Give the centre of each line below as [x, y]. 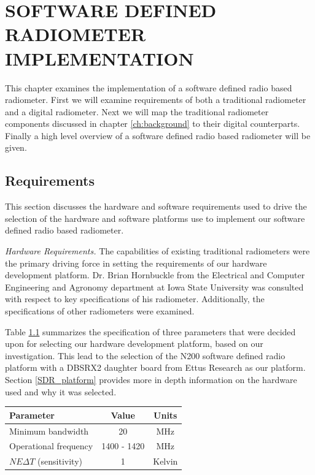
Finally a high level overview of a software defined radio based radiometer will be [158, 135]
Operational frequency [51, 446]
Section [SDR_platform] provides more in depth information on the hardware [151, 379]
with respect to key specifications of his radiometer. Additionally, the [135, 299]
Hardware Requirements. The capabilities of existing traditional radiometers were [157, 251]
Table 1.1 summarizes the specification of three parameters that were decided [150, 331]
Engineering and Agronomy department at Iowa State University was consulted [154, 287]
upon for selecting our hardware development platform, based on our [134, 344]
